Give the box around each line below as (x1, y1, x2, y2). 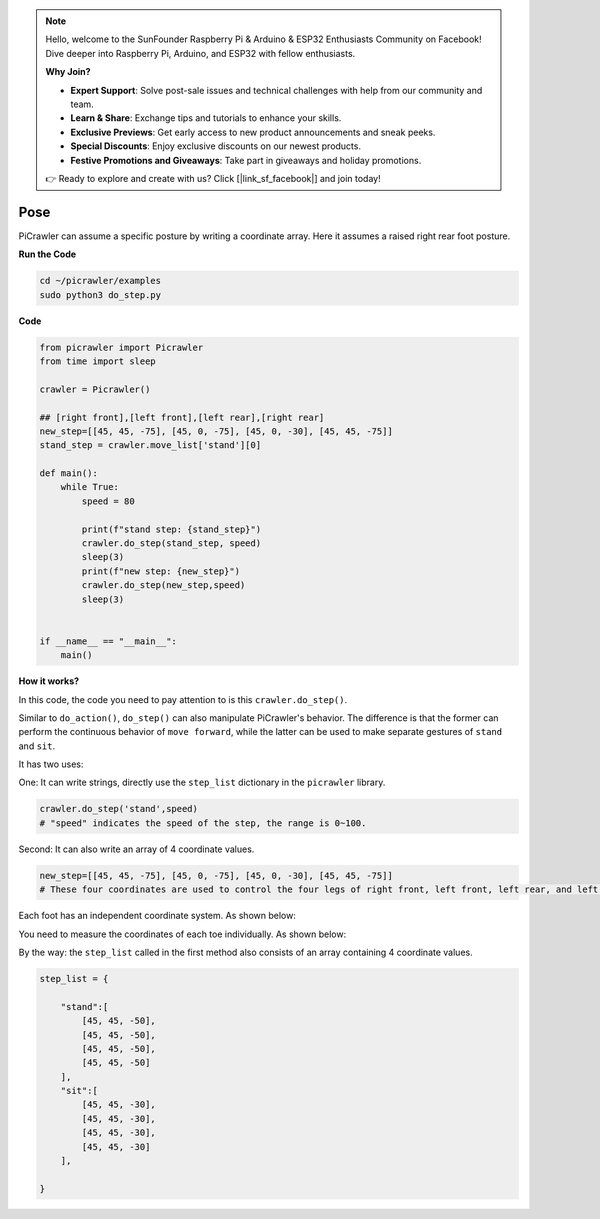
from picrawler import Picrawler (39, 341, 204, 353)
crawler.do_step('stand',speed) (39, 803, 199, 815)
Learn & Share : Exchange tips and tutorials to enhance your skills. (70, 112, 342, 124)
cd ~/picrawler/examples (39, 275, 162, 287)
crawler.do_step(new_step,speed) (81, 580, 246, 591)
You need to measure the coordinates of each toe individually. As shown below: (18, 928, 347, 940)
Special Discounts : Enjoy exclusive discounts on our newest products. (70, 140, 362, 152)
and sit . (18, 740, 55, 752)
